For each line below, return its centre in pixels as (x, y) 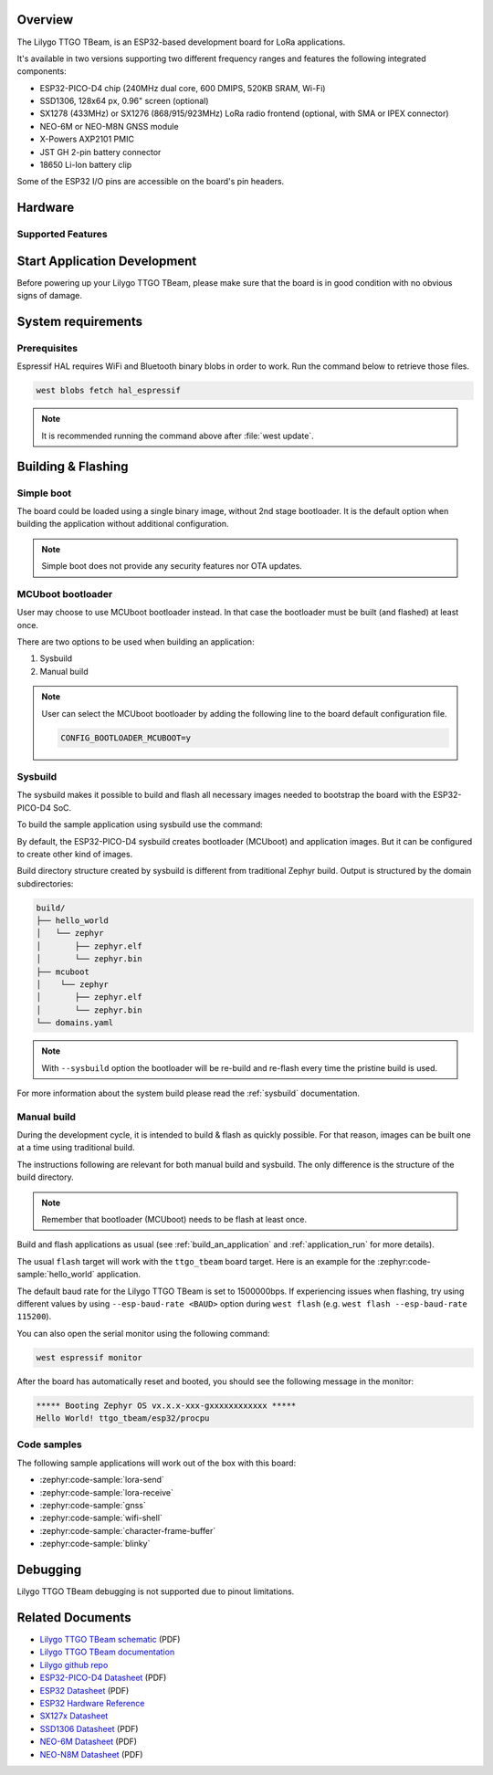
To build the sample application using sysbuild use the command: (140, 824)
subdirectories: (45, 883)
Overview (45, 20)
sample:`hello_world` (56, 1275)
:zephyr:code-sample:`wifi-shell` (101, 1518)
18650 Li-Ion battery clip (86, 165)
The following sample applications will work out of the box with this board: (157, 1463)
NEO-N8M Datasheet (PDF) (91, 1754)
